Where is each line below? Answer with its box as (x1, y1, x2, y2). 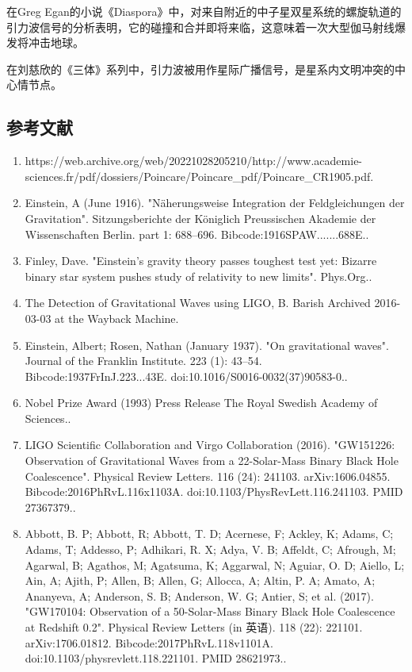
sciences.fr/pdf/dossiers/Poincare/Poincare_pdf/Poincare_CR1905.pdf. (25, 167, 374, 184)
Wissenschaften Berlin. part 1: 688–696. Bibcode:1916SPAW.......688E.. (25, 225, 369, 242)
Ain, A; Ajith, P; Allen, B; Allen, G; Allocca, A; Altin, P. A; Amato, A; (25, 572, 376, 589)
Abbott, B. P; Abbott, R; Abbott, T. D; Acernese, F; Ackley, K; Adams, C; (25, 525, 394, 542)
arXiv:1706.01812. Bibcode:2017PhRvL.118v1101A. (25, 634, 273, 651)
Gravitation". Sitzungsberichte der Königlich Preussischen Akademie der (25, 209, 376, 226)
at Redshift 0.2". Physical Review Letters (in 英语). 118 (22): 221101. (25, 619, 363, 636)
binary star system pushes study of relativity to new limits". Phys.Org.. (25, 267, 372, 284)
